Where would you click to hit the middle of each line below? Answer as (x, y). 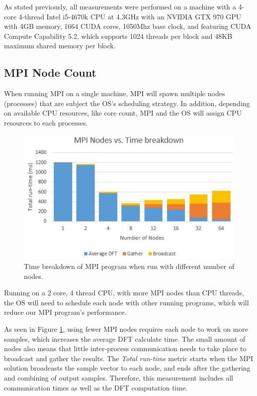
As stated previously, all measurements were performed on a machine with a (120, 6)
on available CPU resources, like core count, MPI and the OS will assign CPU (123, 113)
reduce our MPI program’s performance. (65, 312)
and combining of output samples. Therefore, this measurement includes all (119, 378)
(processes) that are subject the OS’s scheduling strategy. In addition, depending (127, 103)
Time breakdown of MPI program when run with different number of (129, 266)
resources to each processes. (46, 122)
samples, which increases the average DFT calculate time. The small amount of (125, 338)
